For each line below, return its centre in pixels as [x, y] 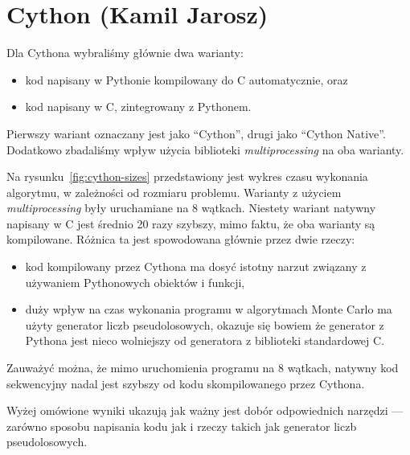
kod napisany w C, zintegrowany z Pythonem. [138, 107]
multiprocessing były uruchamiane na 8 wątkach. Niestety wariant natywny [191, 208]
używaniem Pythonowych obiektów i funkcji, [135, 282]
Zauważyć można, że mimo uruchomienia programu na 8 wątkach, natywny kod [203, 368]
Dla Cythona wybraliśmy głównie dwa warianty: [125, 53]
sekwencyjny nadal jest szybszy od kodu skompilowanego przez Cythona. [186, 383]
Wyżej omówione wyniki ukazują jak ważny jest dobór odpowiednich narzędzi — [205, 410]
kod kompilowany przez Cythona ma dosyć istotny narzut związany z [196, 266]
